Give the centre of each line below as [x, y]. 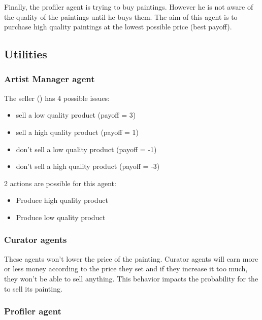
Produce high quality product [62, 200]
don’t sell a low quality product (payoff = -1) [86, 149]
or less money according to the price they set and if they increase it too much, [126, 269]
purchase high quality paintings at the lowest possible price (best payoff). [118, 27]
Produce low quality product [61, 217]
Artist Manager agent [50, 79]
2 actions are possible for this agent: [60, 183]
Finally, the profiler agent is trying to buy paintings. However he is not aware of [129, 7]
